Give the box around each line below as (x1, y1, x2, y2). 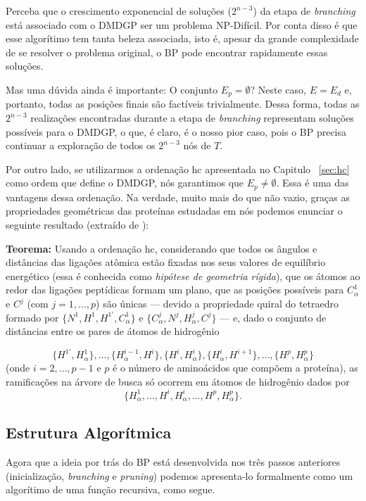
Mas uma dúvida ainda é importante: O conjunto (6, 82, 218, 96)
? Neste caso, (250, 82, 306, 96)
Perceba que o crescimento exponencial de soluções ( (6, 4, 232, 18)
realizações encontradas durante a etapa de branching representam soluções (30, 110, 354, 125)
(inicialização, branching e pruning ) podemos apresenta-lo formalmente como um (6, 468, 353, 483)
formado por (6, 310, 59, 324)
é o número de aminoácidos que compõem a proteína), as (113, 360, 358, 375)
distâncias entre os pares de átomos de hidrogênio (6, 324, 220, 338)
